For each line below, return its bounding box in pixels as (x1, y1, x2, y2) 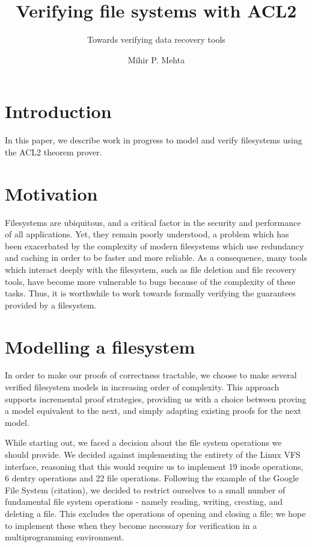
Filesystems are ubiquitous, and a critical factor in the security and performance (5, 216, 301, 228)
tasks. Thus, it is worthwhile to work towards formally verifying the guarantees (5, 287, 296, 299)
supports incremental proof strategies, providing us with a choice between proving (5, 392, 307, 405)
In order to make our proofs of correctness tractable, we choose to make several (5, 369, 297, 381)
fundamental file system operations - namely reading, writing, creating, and (5, 495, 283, 508)
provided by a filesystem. (5, 298, 97, 311)
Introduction (5, 99, 112, 123)
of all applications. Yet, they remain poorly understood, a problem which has (5, 228, 289, 240)
